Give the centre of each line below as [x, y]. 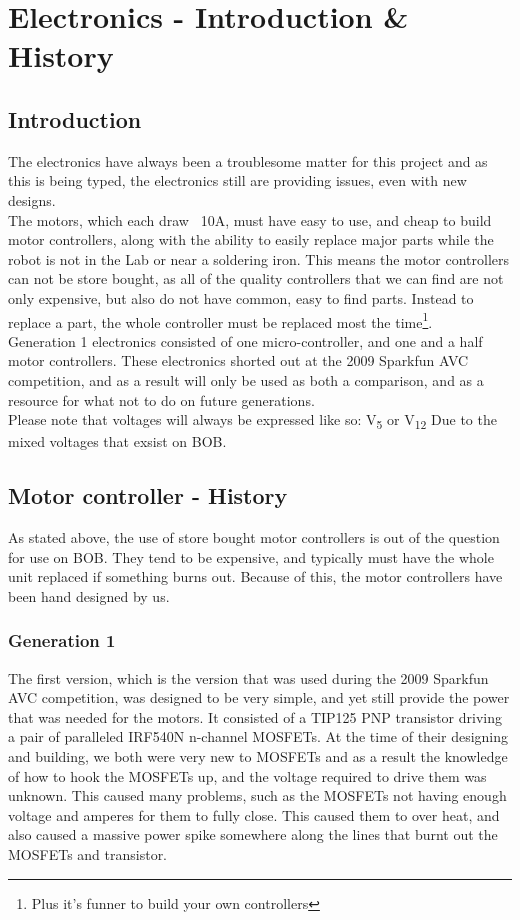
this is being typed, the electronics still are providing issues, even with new [237, 180]
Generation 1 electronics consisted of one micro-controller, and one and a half [245, 340]
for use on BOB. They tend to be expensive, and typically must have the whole [251, 556]
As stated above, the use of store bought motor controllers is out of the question [254, 537]
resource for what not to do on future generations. [161, 399]
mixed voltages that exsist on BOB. [117, 441]
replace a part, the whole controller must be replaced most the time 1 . [220, 320]
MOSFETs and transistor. [88, 854]
